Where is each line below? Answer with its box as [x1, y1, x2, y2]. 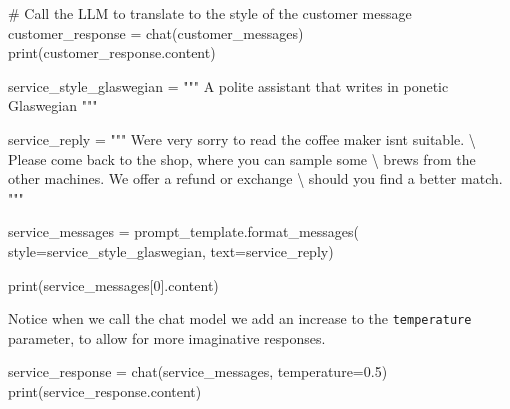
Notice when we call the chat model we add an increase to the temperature [8, 308, 472, 329]
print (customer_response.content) [8, 42, 216, 63]
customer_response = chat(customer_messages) [8, 22, 304, 43]
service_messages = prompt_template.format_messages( [8, 221, 360, 242]
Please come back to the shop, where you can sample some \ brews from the [8, 148, 476, 169]
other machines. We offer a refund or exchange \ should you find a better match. [8, 168, 503, 189]
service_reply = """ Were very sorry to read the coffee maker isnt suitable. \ [8, 128, 476, 149]
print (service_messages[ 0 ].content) [8, 274, 219, 295]
